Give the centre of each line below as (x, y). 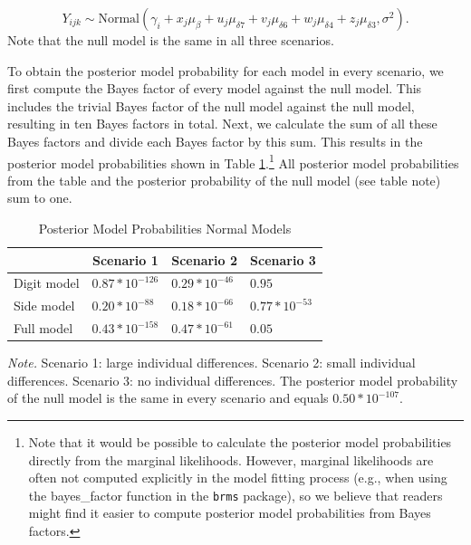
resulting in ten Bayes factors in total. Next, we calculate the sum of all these (222, 124)
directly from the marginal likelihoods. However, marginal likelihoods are (231, 459)
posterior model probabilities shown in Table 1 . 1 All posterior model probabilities (233, 161)
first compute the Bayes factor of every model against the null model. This (215, 88)
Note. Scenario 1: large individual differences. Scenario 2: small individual (211, 363)
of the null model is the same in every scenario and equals (168, 398)
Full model (43, 328)
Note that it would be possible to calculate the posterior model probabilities (240, 442)
